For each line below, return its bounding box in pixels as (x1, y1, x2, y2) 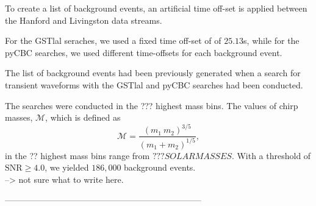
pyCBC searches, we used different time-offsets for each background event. (5, 46, 282, 59)
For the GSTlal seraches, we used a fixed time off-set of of (5, 34, 221, 47)
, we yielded (45, 161, 89, 174)
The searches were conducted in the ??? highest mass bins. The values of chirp (5, 99, 298, 112)
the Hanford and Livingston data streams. (5, 13, 162, 26)
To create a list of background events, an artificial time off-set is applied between (5, 2, 307, 14)
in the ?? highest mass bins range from (5, 149, 150, 162)
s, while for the (243, 34, 300, 47)
